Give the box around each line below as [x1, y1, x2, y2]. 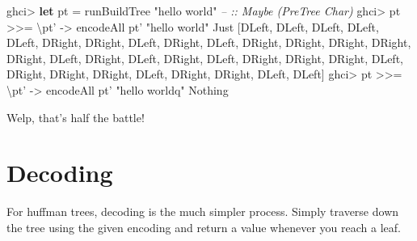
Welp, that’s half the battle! [6, 108, 145, 125]
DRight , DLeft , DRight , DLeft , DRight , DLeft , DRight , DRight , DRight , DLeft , [6, 49, 404, 66]
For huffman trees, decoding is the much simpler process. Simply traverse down [6, 203, 399, 220]
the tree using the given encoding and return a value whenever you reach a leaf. [6, 218, 401, 235]
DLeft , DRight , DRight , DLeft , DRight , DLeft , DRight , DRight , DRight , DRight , [6, 34, 411, 51]
